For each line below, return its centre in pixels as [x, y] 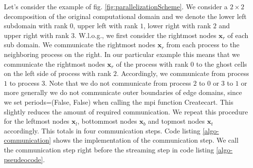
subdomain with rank [36, 26]
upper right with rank [36, 35]
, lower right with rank [177, 26]
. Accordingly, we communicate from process [183, 73]
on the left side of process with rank [58, 73]
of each [238, 35]
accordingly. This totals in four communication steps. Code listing [102, 130]
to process [24, 83]
